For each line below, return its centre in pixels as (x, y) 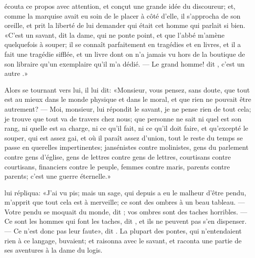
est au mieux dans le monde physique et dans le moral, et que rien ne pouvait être (128, 99)
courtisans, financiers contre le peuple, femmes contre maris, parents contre (117, 166)
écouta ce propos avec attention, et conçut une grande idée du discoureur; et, (120, 6)
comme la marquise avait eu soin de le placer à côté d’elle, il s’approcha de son (123, 15)
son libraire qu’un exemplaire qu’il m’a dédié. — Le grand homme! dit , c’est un (125, 63)
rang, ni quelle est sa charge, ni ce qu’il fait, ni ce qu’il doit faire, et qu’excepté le (127, 128)
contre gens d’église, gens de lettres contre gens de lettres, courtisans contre (118, 156)
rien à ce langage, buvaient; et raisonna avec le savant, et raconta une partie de (123, 240)
